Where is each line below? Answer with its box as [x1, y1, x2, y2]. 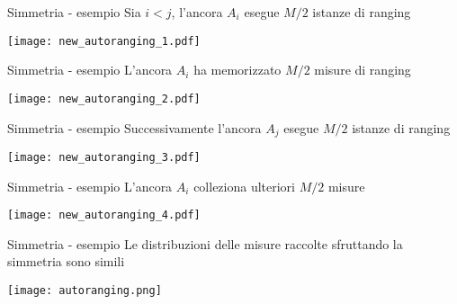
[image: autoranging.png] [7, 284, 162, 298]
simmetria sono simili [7, 252, 125, 271]
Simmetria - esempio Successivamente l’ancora [7, 118, 262, 137]
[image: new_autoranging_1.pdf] [7, 34, 201, 48]
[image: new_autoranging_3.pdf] [7, 150, 201, 164]
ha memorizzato [193, 60, 282, 79]
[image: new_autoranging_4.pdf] [7, 209, 201, 222]
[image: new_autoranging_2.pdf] [7, 92, 201, 105]
